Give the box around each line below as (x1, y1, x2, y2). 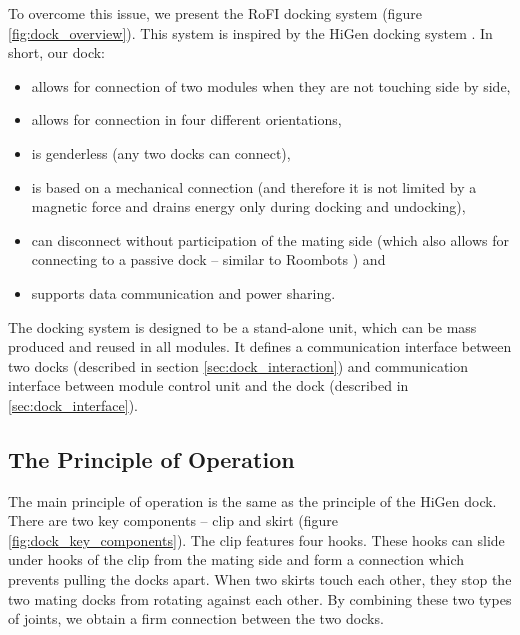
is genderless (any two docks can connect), (31, 142, 291, 163)
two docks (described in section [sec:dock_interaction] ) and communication (8, 355, 469, 376)
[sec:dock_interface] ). (8, 394, 139, 415)
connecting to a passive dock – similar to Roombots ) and (31, 249, 386, 270)
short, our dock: (8, 42, 106, 63)
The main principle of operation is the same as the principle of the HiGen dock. (8, 490, 497, 511)
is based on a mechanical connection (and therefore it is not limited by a (31, 176, 477, 197)
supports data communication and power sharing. (31, 282, 336, 303)
